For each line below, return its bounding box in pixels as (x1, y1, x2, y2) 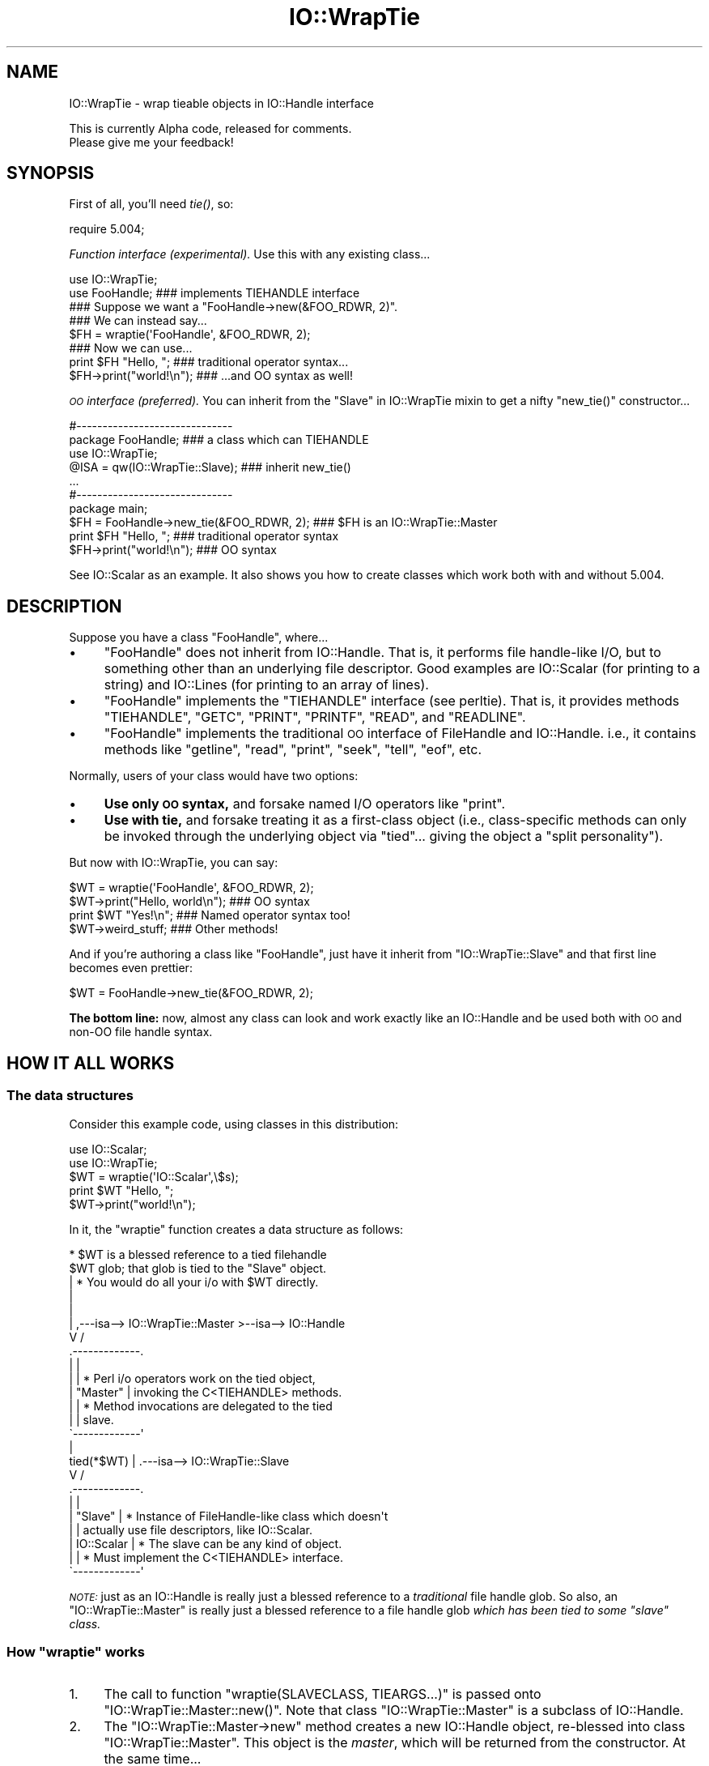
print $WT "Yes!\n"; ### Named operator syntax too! (69, 908, 350, 923)
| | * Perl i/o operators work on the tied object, (69, 1371, 316, 1385)
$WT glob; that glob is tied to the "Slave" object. (69, 1261, 327, 1275)
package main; (69, 501, 148, 516)
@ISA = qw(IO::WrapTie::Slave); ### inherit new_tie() (69, 460, 351, 475)
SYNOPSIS (6, 163, 95, 184)
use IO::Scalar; (69, 1141, 147, 1156)
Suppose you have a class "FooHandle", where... (69, 630, 329, 645)
